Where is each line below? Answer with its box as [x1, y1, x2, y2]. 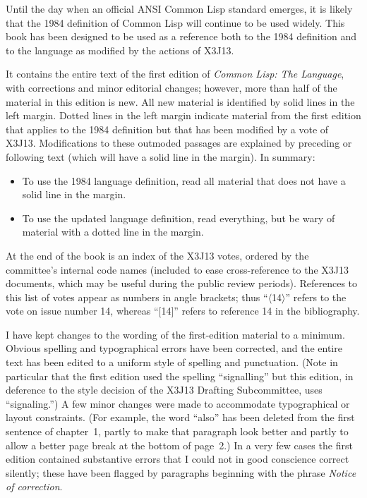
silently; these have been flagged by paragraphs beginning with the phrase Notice [6, 465, 356, 480]
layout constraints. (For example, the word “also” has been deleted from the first [6, 410, 355, 425]
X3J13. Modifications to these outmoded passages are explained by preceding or [6, 135, 352, 150]
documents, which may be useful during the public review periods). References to [6, 276, 358, 291]
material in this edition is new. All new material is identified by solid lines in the [6, 94, 355, 109]
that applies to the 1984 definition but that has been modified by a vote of [6, 121, 329, 136]
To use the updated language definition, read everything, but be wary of [22, 210, 335, 225]
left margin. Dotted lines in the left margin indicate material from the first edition [6, 108, 361, 123]
